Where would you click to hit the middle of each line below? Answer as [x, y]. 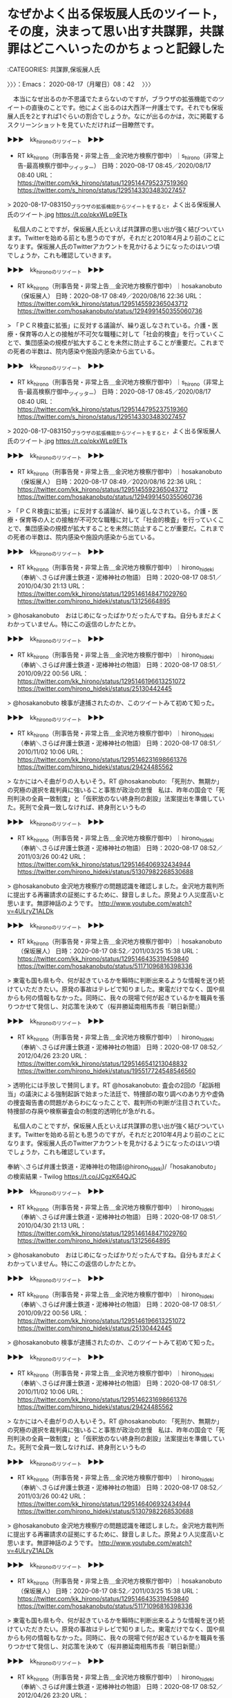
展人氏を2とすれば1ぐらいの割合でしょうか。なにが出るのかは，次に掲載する [116, 116]
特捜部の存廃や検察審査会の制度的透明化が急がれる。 [83, 1111]
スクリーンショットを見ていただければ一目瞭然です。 [82, 125]
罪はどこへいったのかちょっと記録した [116, 49]
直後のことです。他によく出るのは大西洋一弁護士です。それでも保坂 [127, 107]
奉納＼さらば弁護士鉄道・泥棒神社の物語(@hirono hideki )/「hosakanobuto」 [113, 1167]
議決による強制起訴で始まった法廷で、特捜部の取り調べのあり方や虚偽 [125, 1094]
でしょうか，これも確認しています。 [58, 1152]
